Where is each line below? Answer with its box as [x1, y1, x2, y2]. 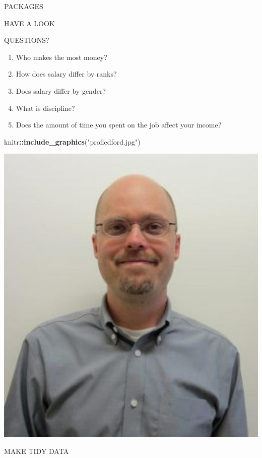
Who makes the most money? [16, 51, 107, 62]
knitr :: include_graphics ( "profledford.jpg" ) [4, 136, 141, 147]
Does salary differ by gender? [16, 85, 106, 96]
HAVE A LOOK [4, 18, 55, 28]
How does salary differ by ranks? [16, 69, 117, 79]
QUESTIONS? [4, 35, 49, 45]
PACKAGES [4, 1, 43, 11]
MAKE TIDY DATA [4, 446, 69, 456]
